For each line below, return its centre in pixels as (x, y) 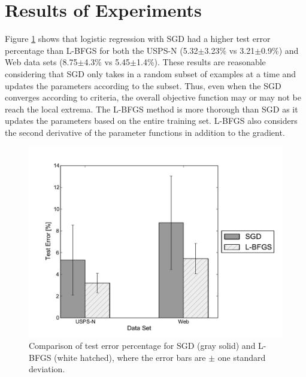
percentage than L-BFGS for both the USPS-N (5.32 (102, 50)
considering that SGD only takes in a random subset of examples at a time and (151, 73)
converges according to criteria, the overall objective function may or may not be (153, 97)
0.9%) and (280, 50)
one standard (242, 357)
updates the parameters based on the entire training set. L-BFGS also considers (151, 121)
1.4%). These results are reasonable (201, 62)
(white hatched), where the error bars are (130, 357)
